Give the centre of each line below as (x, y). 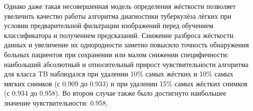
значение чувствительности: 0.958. (56, 102)
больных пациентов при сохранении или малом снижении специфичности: (117, 54)
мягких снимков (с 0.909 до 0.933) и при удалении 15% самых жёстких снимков (126, 83)
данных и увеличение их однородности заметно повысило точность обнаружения (126, 45)
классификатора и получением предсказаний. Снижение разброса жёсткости (119, 35)
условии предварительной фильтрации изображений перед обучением (109, 25)
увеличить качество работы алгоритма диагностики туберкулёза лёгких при (118, 16)
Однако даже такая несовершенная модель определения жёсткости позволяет (120, 6)
